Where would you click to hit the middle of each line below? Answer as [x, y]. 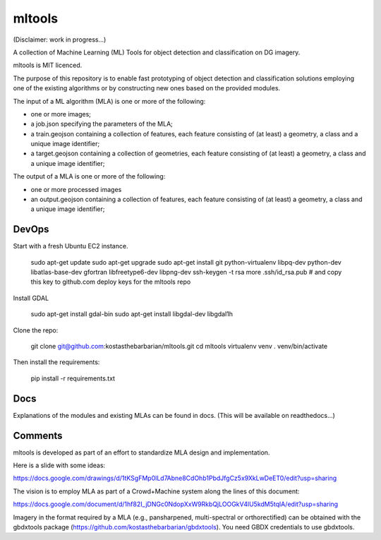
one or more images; [61, 114]
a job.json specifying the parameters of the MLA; [102, 124]
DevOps [31, 229]
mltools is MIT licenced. [48, 65]
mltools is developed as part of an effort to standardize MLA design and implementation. [141, 452]
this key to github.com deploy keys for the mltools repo [111, 282]
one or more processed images [76, 189]
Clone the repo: [36, 330]
